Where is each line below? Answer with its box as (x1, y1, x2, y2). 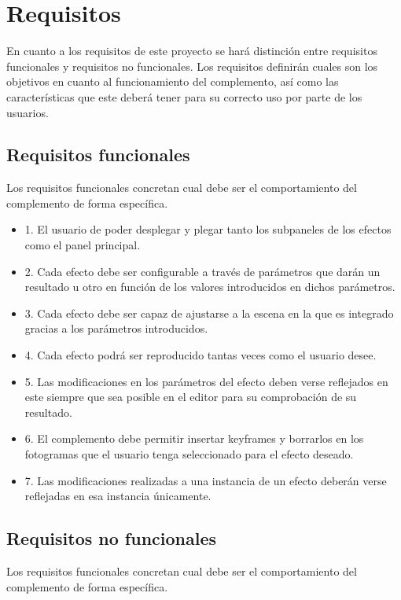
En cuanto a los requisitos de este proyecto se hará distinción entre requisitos (6, 42, 377, 59)
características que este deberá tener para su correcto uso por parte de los (6, 88, 362, 105)
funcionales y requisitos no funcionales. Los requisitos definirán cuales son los (6, 57, 378, 74)
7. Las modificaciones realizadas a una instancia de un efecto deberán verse (24, 472, 387, 488)
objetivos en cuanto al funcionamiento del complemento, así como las (6, 73, 339, 90)
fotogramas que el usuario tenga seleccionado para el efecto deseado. (24, 446, 354, 462)
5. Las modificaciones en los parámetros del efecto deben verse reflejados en (24, 373, 388, 389)
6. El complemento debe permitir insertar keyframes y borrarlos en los (24, 430, 364, 447)
